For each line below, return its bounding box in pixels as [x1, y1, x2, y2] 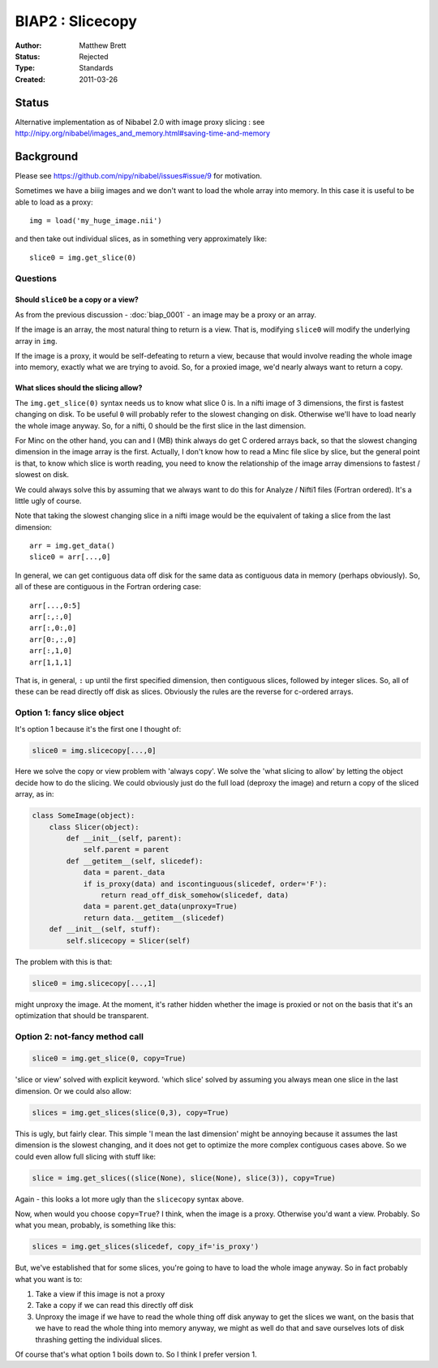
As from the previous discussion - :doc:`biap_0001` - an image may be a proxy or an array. [15, 309, 316, 320]
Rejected [79, 51, 109, 61]
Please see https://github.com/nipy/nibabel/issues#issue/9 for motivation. [15, 170, 263, 180]
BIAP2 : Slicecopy [15, 12, 137, 30]
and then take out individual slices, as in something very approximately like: [15, 234, 268, 243]
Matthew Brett [79, 41, 127, 50]
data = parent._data [83, 868, 165, 877]
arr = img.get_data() [29, 541, 115, 551]
